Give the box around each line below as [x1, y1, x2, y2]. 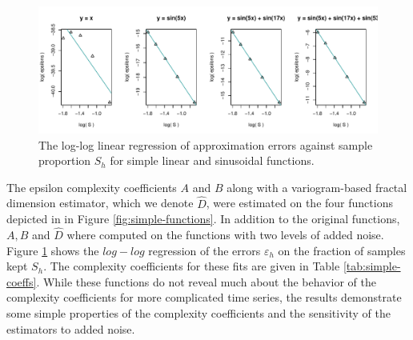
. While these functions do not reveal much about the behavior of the [36, 273, 376, 290]
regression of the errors [148, 242, 261, 258]
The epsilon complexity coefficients [6, 178, 177, 195]
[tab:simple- [343, 258, 401, 274]
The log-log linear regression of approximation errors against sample [38, 136, 373, 153]
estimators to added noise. [6, 320, 135, 337]
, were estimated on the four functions [206, 194, 393, 211]
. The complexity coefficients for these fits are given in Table [43, 258, 340, 274]
